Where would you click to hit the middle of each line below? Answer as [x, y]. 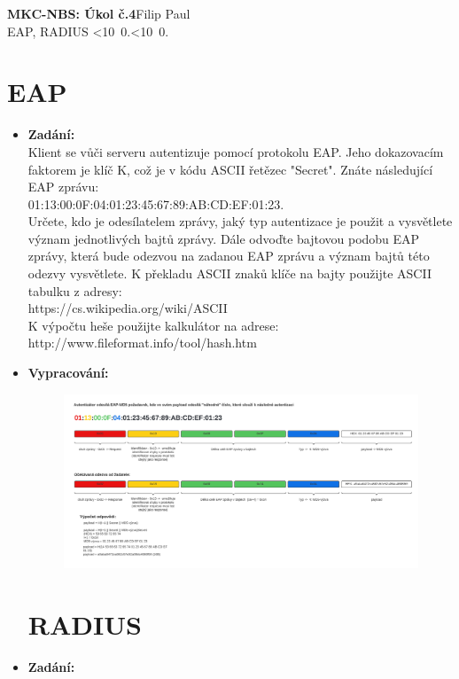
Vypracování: [68, 373]
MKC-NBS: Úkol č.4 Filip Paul [99, 13]
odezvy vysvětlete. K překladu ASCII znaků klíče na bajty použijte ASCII [229, 273]
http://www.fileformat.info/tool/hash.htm [142, 343]
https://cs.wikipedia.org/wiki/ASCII [128, 308]
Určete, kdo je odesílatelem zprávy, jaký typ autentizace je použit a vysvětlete [240, 221]
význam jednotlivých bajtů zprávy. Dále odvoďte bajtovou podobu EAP [224, 238]
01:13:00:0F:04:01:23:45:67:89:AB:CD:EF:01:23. [156, 203]
